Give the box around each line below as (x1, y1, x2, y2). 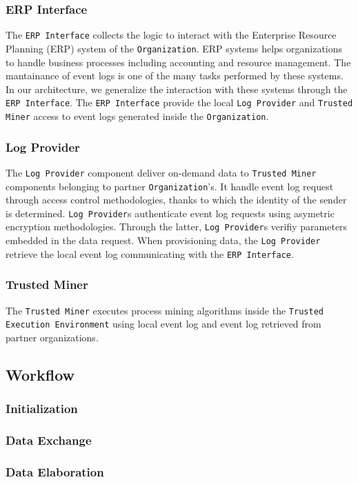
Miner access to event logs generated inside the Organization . (6, 108, 269, 123)
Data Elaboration (6, 463, 104, 480)
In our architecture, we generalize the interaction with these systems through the (6, 81, 348, 96)
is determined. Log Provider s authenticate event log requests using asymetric (6, 205, 335, 220)
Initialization (6, 400, 78, 417)
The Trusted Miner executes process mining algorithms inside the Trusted (6, 303, 324, 317)
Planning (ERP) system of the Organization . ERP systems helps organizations (6, 41, 343, 55)
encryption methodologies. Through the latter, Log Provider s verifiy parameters (6, 219, 348, 234)
